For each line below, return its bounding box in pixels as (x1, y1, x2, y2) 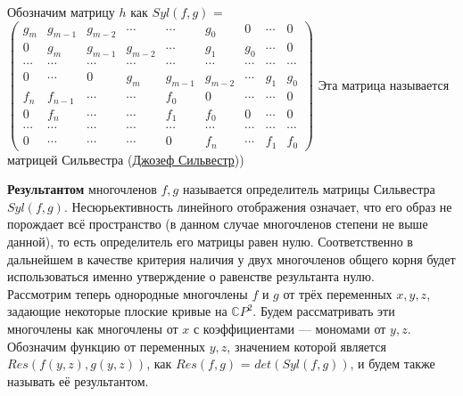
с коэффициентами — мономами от (193, 319, 386, 337)
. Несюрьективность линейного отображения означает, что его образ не (63, 197, 452, 215)
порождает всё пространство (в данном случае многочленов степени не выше (7, 214, 428, 233)
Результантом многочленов (7, 180, 157, 198)
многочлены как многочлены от (7, 319, 178, 337)
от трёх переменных (283, 284, 393, 303)
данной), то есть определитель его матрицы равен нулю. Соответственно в (7, 232, 413, 251)
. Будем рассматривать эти (252, 302, 395, 320)
